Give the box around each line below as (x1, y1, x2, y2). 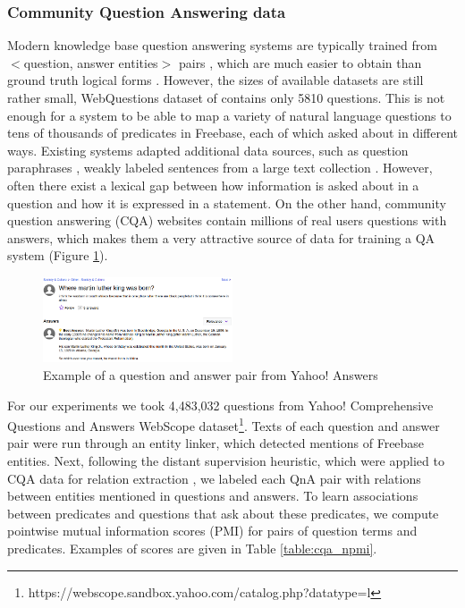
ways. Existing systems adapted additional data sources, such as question (7, 140, 409, 159)
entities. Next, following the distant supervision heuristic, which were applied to (7, 452, 444, 469)
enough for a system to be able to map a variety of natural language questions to (7, 106, 452, 124)
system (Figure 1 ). (7, 246, 108, 265)
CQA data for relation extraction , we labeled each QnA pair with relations (7, 469, 421, 487)
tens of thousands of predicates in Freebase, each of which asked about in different (7, 123, 458, 142)
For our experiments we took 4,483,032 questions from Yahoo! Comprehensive (7, 395, 434, 414)
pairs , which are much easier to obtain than (178, 53, 422, 72)
